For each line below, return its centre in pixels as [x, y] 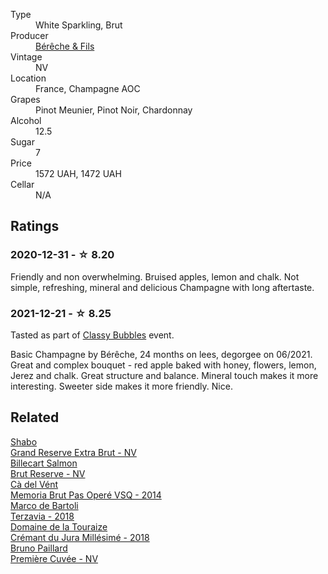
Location [28, 78]
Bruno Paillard [39, 548]
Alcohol [26, 120]
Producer [29, 35]
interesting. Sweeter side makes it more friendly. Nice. [121, 386]
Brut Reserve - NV [48, 473]
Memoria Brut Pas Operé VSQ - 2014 [86, 495]
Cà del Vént [34, 484]
